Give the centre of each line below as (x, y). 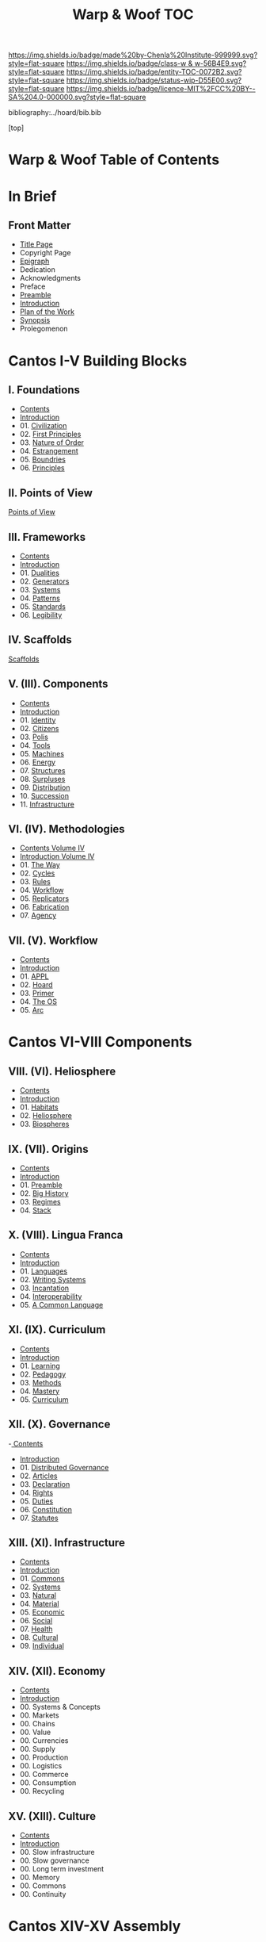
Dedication (37, 270)
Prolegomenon (44, 329)
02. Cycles (37, 873)
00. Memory (40, 1877)
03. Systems (40, 590)
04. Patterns (40, 598)
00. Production (44, 1757)
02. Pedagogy (43, 1374)
